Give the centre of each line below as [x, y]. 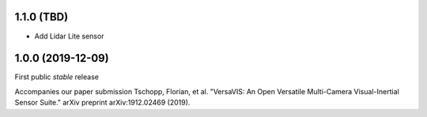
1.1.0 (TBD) [42, 17]
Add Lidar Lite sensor [69, 36]
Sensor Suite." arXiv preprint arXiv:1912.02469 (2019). [102, 103]
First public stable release [57, 77]
